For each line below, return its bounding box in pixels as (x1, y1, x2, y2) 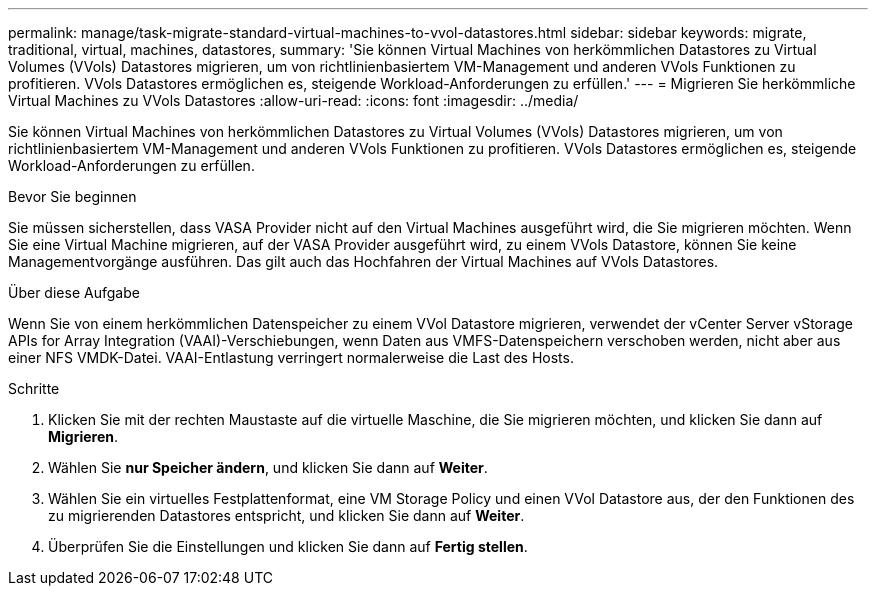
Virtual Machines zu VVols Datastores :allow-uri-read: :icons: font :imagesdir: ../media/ (8, 92, 579, 109)
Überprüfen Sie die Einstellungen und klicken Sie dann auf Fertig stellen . (48, 538, 528, 555)
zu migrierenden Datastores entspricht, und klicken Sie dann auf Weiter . (48, 507, 525, 524)
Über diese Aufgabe (8, 284, 140, 301)
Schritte (8, 380, 60, 397)
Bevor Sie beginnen (8, 188, 137, 205)
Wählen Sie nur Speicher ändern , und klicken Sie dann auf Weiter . (48, 459, 488, 476)
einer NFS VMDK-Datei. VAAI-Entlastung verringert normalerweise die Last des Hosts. (8, 349, 574, 366)
